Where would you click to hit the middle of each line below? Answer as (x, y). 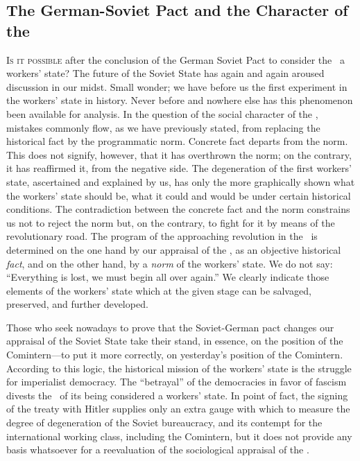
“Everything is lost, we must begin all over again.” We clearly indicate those (168, 277)
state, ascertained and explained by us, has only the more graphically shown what (181, 181)
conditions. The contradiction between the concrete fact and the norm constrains (178, 209)
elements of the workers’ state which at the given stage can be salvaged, (159, 290)
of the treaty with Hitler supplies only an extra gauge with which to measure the (178, 409)
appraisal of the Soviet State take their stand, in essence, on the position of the (175, 341)
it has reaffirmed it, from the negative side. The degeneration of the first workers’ (179, 168)
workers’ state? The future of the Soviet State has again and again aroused (165, 73)
